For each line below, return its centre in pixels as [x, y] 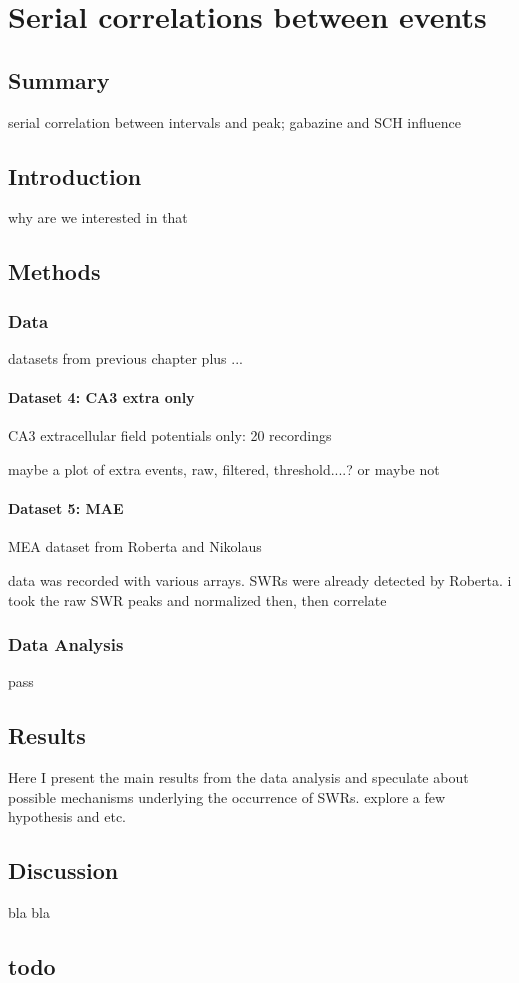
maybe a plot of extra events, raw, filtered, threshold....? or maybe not [224, 468]
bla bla [29, 912]
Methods [54, 271]
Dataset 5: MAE [66, 508]
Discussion [63, 870]
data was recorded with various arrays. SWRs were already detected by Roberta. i [260, 579]
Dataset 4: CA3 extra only [101, 397]
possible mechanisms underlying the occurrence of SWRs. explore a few [227, 796]
